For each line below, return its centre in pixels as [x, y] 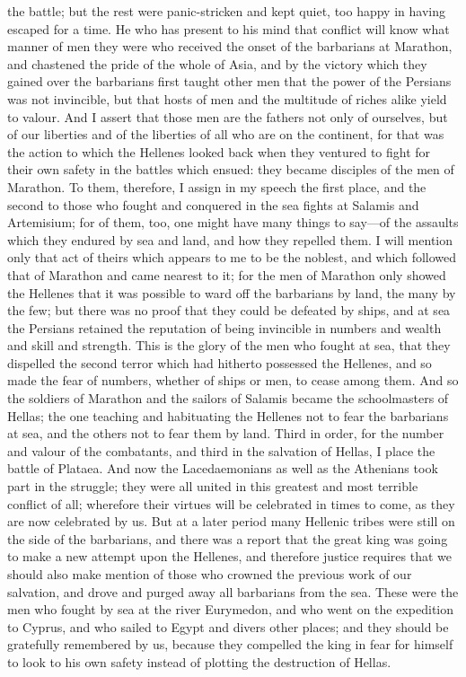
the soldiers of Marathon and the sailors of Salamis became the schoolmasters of [228, 398]
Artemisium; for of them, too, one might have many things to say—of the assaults [233, 222]
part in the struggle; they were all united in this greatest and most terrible [213, 486]
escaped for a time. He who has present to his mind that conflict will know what [229, 28]
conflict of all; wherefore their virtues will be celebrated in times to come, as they [231, 503]
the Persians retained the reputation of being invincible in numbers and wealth [224, 327]
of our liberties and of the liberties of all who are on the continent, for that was [226, 134]
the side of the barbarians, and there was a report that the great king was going [228, 538]
